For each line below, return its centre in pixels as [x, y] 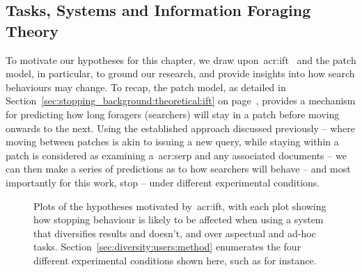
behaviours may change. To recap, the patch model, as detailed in [146, 87]
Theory [32, 30]
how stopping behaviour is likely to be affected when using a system [179, 219]
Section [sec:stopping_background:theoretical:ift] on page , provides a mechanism [181, 101]
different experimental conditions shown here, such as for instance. [175, 260]
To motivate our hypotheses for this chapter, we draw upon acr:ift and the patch [181, 59]
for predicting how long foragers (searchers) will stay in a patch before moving [173, 114]
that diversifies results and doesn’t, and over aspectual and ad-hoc [175, 233]
